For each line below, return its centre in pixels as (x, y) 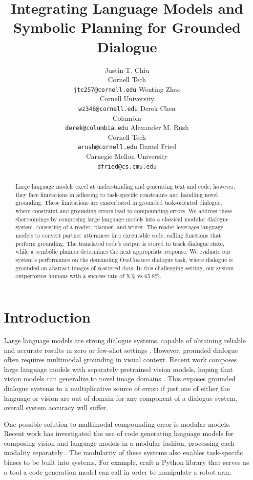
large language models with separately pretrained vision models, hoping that (118, 369)
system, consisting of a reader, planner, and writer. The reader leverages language (119, 227)
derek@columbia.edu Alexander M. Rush (127, 127)
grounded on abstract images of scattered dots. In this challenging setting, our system (125, 268)
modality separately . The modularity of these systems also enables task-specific (124, 452)
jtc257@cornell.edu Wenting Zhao (127, 89)
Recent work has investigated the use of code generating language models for (119, 433)
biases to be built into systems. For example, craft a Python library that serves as (126, 462)
